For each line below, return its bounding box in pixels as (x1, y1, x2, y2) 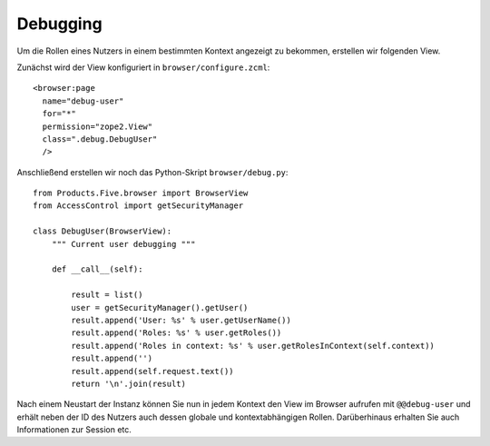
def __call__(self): (51, 264, 143, 274)
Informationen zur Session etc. (16, 424, 132, 435)
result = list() (71, 290, 143, 300)
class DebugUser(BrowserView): (33, 226, 172, 236)
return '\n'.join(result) (71, 378, 186, 389)
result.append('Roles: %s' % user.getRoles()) (71, 328, 282, 338)
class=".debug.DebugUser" (42, 134, 158, 144)
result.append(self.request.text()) (71, 366, 235, 376)
